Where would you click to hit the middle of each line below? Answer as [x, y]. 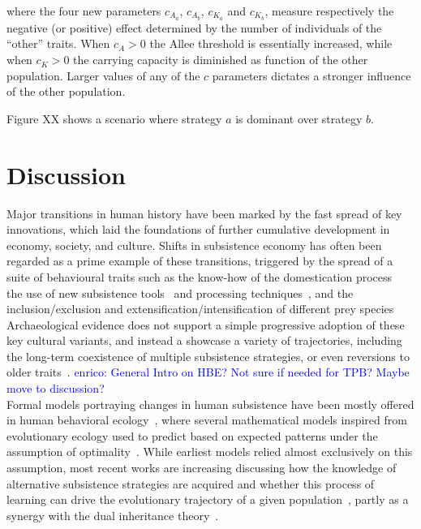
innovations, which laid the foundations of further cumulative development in [198, 229]
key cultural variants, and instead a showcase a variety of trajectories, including [204, 340]
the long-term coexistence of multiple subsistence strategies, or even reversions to [208, 356]
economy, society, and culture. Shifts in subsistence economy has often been [194, 245]
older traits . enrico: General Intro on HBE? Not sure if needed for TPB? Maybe [208, 372]
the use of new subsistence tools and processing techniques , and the [180, 292]
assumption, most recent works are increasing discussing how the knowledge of [202, 468]
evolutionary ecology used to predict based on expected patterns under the [192, 435]
